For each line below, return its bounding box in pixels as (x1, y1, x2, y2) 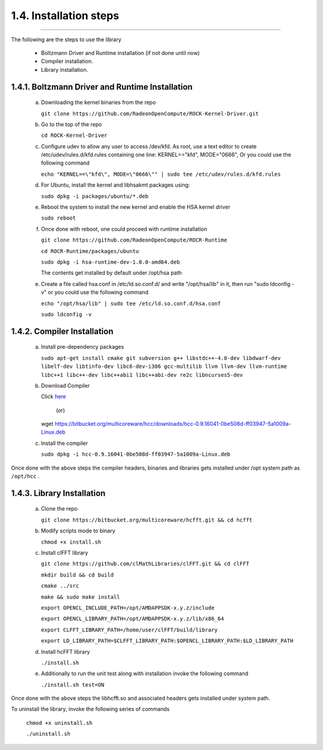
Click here (41, 393, 66, 400)
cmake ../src (41, 583, 80, 589)
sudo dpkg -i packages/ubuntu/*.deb (41, 193, 149, 200)
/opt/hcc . (11, 472, 40, 480)
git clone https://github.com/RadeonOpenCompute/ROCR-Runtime (41, 237, 227, 243)
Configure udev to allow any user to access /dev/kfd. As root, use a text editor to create (41, 142, 257, 150)
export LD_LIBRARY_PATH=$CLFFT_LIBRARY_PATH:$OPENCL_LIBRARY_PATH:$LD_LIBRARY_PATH (41, 638, 294, 644)
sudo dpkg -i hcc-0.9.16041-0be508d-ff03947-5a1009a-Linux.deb (41, 451, 230, 458)
